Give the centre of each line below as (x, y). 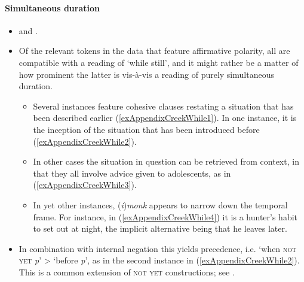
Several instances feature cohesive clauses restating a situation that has (163, 106)
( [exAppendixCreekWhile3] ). (85, 185)
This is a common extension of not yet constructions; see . (127, 272)
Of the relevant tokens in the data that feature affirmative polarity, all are (154, 51)
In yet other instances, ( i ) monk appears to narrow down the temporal (160, 204)
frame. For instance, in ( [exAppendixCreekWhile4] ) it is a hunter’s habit (165, 216)
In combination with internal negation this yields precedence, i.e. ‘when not (158, 248)
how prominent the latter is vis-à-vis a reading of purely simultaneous (146, 74)
